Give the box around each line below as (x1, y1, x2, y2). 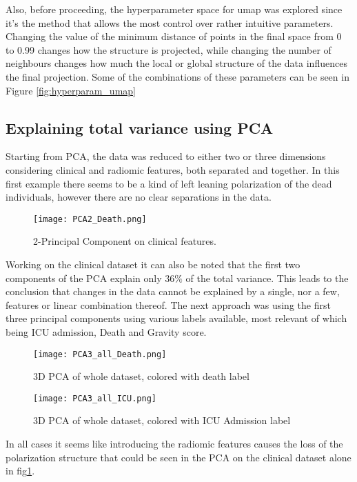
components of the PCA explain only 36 (6, 270, 175, 285)
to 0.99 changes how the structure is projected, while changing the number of (6, 42, 331, 57)
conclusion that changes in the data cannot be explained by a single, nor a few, (6, 284, 340, 299)
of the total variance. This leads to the (185, 270, 349, 285)
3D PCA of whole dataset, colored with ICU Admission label (33, 413, 291, 428)
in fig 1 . (6, 463, 35, 478)
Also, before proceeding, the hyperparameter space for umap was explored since (6, 2, 343, 16)
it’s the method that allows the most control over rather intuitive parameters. (6, 15, 334, 30)
